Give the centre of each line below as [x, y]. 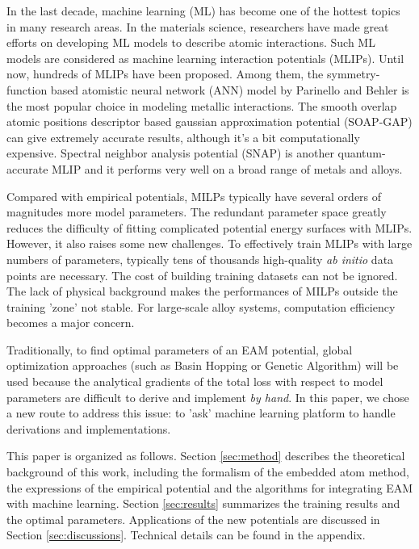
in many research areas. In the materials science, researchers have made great [198, 26]
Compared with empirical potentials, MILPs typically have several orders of [194, 196]
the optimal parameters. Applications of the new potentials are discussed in [193, 519]
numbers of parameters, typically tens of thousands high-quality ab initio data [200, 259]
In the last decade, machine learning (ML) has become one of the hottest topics [203, 10]
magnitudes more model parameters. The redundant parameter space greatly [197, 212]
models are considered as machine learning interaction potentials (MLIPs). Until [205, 58]
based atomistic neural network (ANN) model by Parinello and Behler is [230, 89]
